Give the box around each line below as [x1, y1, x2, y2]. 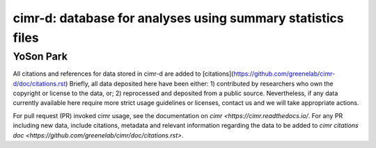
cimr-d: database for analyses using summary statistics [13, 10, 344, 26]
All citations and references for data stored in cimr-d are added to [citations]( [13, 69, 234, 78]
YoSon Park [13, 50, 68, 63]
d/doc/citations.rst [13, 79, 66, 88]
